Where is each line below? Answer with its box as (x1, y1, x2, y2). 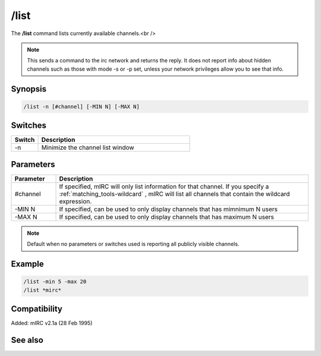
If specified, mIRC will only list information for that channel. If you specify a (59, 182, 269, 190)
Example (11, 259, 44, 269)
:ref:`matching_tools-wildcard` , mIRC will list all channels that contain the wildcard (59, 190, 290, 198)
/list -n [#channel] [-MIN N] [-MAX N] (23, 103, 140, 110)
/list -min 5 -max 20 (23, 278, 87, 285)
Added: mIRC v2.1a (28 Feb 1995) (11, 320, 93, 327)
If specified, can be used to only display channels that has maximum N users (59, 213, 275, 221)
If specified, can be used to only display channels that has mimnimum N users (59, 205, 278, 213)
